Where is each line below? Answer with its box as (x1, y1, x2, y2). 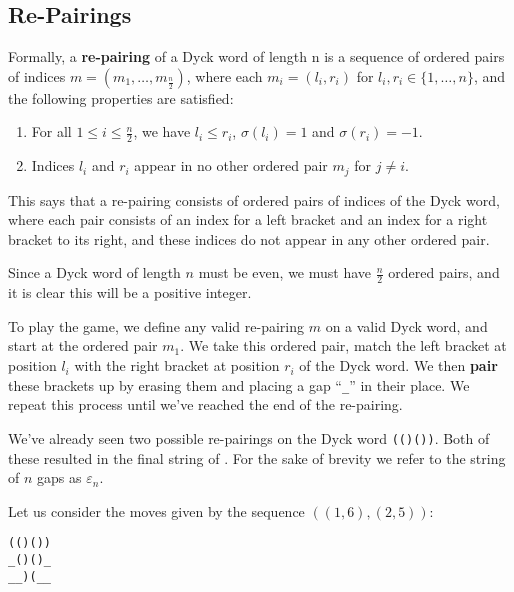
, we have (133, 121, 191, 142)
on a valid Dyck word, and (325, 315, 488, 336)
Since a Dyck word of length (8, 262, 181, 283)
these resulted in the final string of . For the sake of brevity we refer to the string (8, 447, 506, 468)
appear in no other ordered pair (134, 155, 328, 176)
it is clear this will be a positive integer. (8, 282, 252, 303)
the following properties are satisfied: (8, 87, 234, 108)
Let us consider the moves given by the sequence (8, 500, 305, 521)
